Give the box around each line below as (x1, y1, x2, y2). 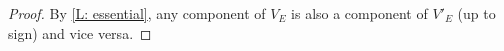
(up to (457, 3, 496, 23)
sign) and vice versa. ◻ (8, 22, 152, 43)
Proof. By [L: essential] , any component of (8, 3, 266, 23)
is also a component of (291, 3, 428, 23)
